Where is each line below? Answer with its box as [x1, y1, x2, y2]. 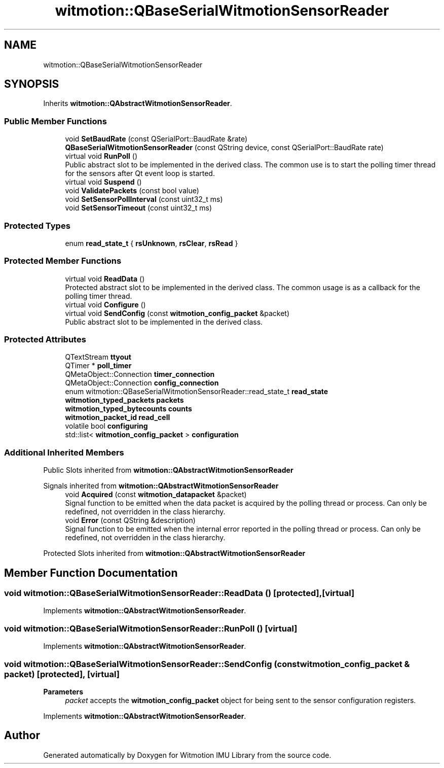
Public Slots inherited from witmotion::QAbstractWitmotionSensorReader [43, 466, 293, 475]
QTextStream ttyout [65, 353, 131, 362]
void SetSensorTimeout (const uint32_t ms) [65, 203, 212, 213]
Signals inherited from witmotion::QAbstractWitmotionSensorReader [43, 481, 279, 491]
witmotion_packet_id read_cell [65, 413, 170, 422]
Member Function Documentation [4, 566, 178, 579]
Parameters [43, 687, 84, 696]
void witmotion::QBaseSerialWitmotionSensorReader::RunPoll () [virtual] [4, 623, 298, 634]
